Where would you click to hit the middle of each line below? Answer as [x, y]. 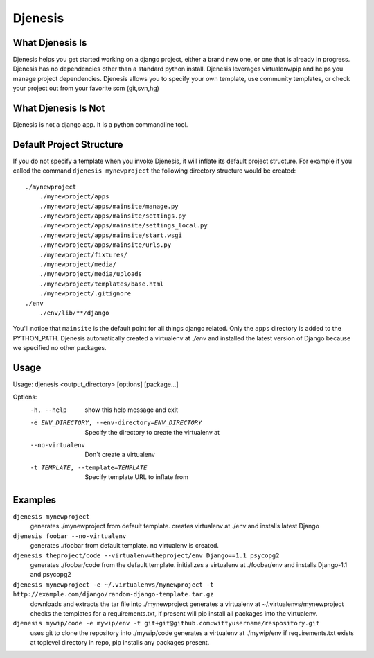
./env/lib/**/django [74, 313]
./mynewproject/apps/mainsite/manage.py [109, 206]
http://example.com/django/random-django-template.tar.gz [113, 594]
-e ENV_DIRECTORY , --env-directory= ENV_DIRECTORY [116, 423]
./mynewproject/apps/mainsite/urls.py [105, 245]
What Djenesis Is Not [59, 109]
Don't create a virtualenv [120, 455]
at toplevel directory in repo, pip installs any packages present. [120, 643]
